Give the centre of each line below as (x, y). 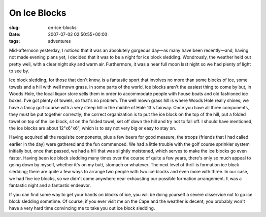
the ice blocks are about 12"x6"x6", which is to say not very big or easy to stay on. (93, 128)
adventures (59, 41)
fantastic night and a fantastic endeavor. (50, 186)
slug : (14, 28)
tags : (15, 41)
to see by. (19, 71)
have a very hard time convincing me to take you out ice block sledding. (82, 208)
